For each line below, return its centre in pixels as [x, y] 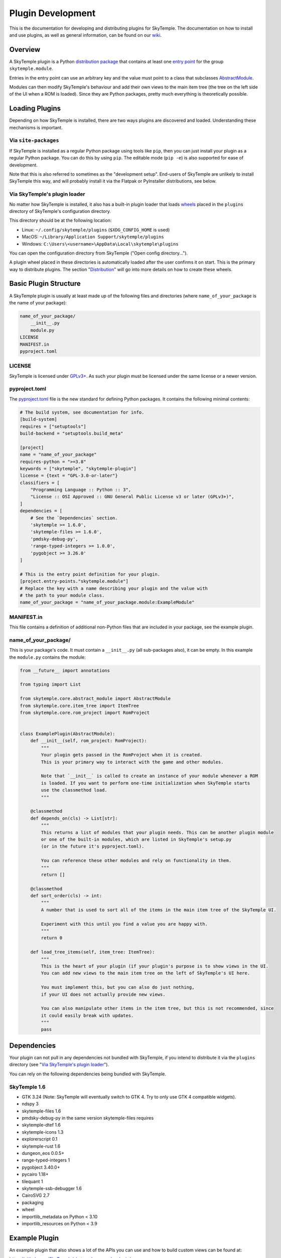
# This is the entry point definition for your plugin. [90, 574]
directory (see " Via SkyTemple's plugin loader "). [59, 1065]
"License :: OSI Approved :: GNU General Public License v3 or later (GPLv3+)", [132, 497]
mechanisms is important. [36, 127]
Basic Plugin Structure [45, 284]
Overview [25, 50]
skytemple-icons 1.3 [43, 1132]
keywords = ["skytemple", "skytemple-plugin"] [78, 468]
